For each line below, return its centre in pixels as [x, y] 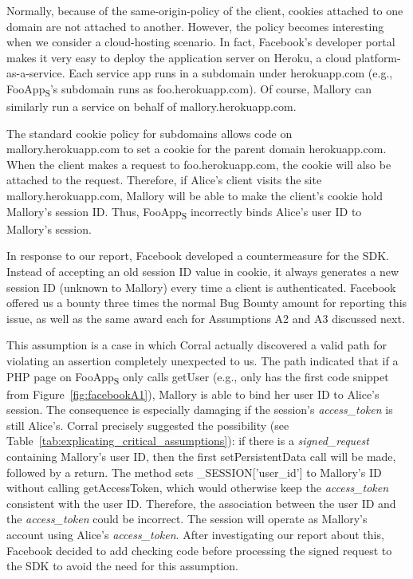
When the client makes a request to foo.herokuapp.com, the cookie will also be [199, 164]
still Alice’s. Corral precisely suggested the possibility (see [148, 425]
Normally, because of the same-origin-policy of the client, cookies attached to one [205, 10]
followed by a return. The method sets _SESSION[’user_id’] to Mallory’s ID [194, 472]
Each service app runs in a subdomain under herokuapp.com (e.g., [231, 73]
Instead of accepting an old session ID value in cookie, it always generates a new [203, 271]
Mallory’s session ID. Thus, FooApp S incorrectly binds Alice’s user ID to [184, 212]
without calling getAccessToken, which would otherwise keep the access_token [198, 488]
